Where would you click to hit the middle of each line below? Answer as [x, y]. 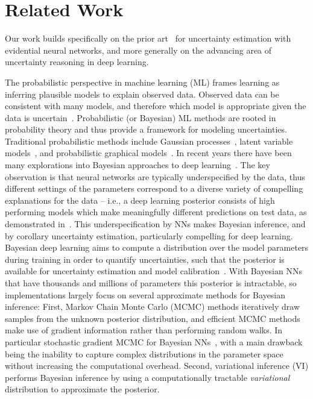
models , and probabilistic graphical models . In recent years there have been [148, 153]
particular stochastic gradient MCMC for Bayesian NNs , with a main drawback [154, 341]
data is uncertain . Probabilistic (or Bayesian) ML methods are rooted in [141, 117]
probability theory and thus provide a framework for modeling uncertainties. [146, 129]
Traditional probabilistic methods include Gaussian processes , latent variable [149, 141]
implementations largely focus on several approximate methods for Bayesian [145, 294]
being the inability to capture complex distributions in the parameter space [144, 353]
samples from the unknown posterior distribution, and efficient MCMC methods [153, 318]
